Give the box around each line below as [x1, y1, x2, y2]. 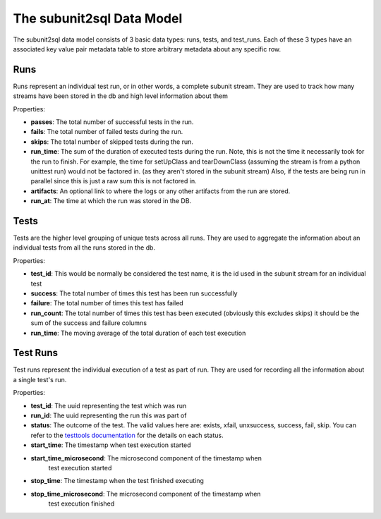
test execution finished [48, 499, 115, 508]
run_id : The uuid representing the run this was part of [30, 411, 187, 420]
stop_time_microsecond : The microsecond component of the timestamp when [30, 489, 261, 498]
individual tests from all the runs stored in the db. [13, 243, 155, 252]
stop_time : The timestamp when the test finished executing [30, 477, 205, 485]
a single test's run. [13, 375, 67, 384]
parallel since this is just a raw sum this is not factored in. [30, 177, 197, 185]
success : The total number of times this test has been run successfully [30, 289, 238, 298]
